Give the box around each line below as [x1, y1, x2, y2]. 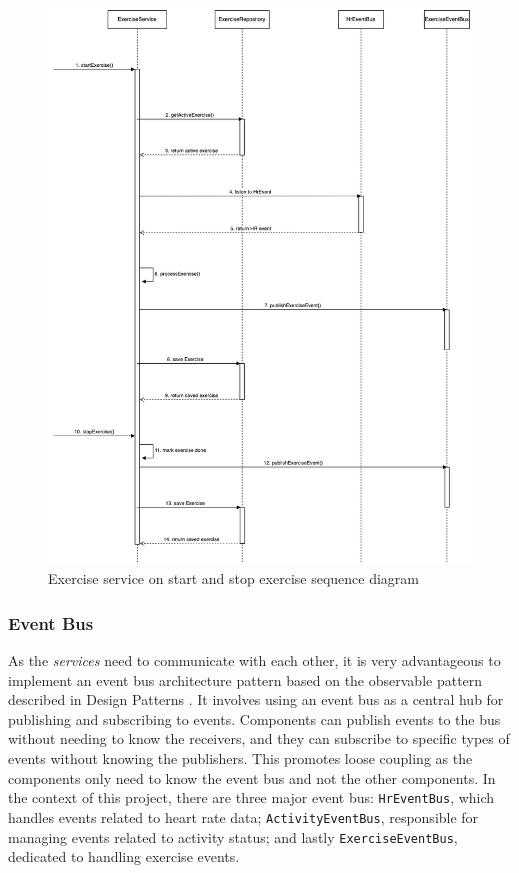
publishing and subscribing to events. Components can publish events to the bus [8, 708, 501, 729]
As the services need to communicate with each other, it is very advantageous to [8, 650, 501, 671]
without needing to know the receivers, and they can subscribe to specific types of [8, 728, 510, 749]
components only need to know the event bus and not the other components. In [8, 767, 496, 788]
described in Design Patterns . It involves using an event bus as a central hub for [8, 689, 504, 710]
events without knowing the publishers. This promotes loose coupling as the [8, 748, 473, 768]
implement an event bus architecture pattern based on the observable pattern [8, 669, 483, 690]
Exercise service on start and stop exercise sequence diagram [48, 568, 420, 589]
